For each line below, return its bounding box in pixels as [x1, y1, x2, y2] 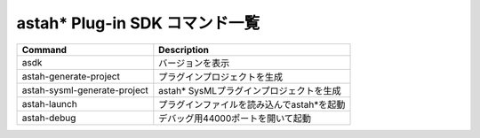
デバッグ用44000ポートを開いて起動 [158, 111, 311, 124]
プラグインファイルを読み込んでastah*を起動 [158, 98, 346, 111]
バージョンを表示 [158, 57, 230, 69]
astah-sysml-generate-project [21, 84, 148, 96]
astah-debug [21, 111, 76, 124]
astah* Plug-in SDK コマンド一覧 [16, 13, 260, 33]
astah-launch [21, 97, 77, 110]
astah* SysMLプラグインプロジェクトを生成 [158, 84, 341, 96]
